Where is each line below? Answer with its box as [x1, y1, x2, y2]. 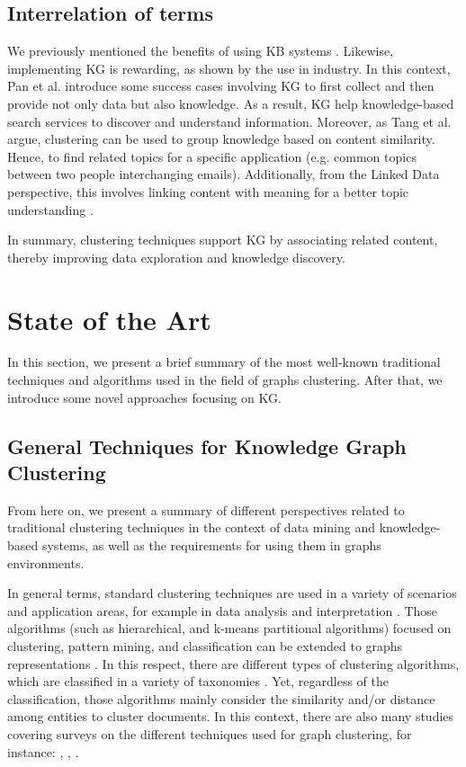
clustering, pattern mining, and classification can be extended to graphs [7, 636, 403, 655]
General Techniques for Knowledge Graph [7, 432, 407, 459]
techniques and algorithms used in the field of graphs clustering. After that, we [7, 370, 443, 389]
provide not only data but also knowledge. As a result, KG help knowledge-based [7, 94, 454, 112]
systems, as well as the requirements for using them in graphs [41, 536, 381, 555]
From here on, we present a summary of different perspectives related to [7, 500, 405, 519]
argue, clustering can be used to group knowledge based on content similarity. [7, 129, 435, 148]
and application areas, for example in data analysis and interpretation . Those [7, 601, 438, 620]
